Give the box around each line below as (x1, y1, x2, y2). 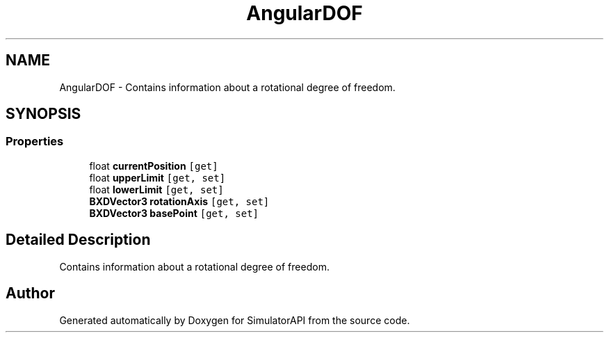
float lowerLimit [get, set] (89, 183, 224, 195)
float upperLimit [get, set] (89, 171, 226, 184)
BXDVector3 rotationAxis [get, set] (89, 195, 270, 207)
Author (6, 284, 55, 303)
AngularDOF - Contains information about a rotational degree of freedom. (59, 81, 396, 93)
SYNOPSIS (6, 105, 81, 123)
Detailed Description (6, 231, 151, 249)
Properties (6, 134, 64, 149)
